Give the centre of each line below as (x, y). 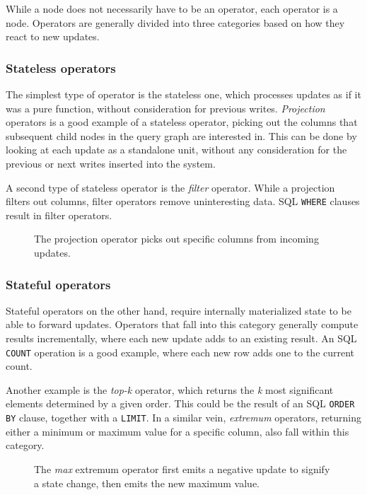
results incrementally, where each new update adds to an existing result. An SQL (181, 338)
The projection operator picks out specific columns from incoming (176, 239)
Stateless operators (61, 68)
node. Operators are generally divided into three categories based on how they (175, 22)
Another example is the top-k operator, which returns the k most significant (170, 389)
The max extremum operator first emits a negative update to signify (182, 468)
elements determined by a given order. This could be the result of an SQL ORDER (180, 403)
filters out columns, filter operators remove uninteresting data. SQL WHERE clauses (183, 201)
